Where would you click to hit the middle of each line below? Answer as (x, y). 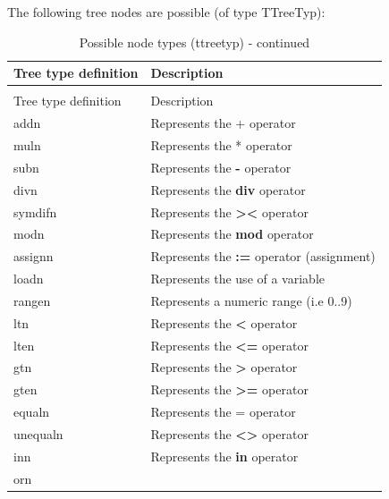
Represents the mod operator (232, 234)
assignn (34, 256)
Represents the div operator (228, 189)
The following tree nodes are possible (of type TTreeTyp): (166, 12)
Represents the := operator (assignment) (263, 256)
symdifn (35, 211)
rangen (32, 300)
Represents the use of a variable (237, 279)
